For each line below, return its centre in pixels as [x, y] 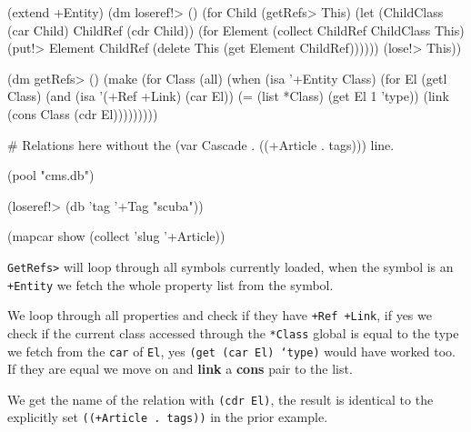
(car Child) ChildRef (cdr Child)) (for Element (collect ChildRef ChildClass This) [236, 30]
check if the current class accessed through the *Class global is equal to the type [233, 332]
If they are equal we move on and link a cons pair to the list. [180, 369]
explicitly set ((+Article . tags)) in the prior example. [168, 417]
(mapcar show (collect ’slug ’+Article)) [116, 236]
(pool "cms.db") [51, 175]
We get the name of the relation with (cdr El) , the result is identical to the [220, 399]
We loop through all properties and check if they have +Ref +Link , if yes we [220, 315]
